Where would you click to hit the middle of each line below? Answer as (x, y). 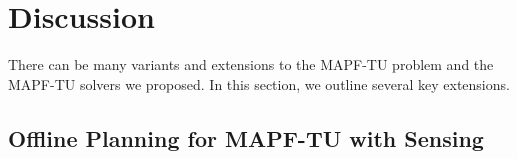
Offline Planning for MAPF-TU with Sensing (246, 137)
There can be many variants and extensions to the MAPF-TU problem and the (251, 64)
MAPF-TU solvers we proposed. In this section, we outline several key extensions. (259, 83)
